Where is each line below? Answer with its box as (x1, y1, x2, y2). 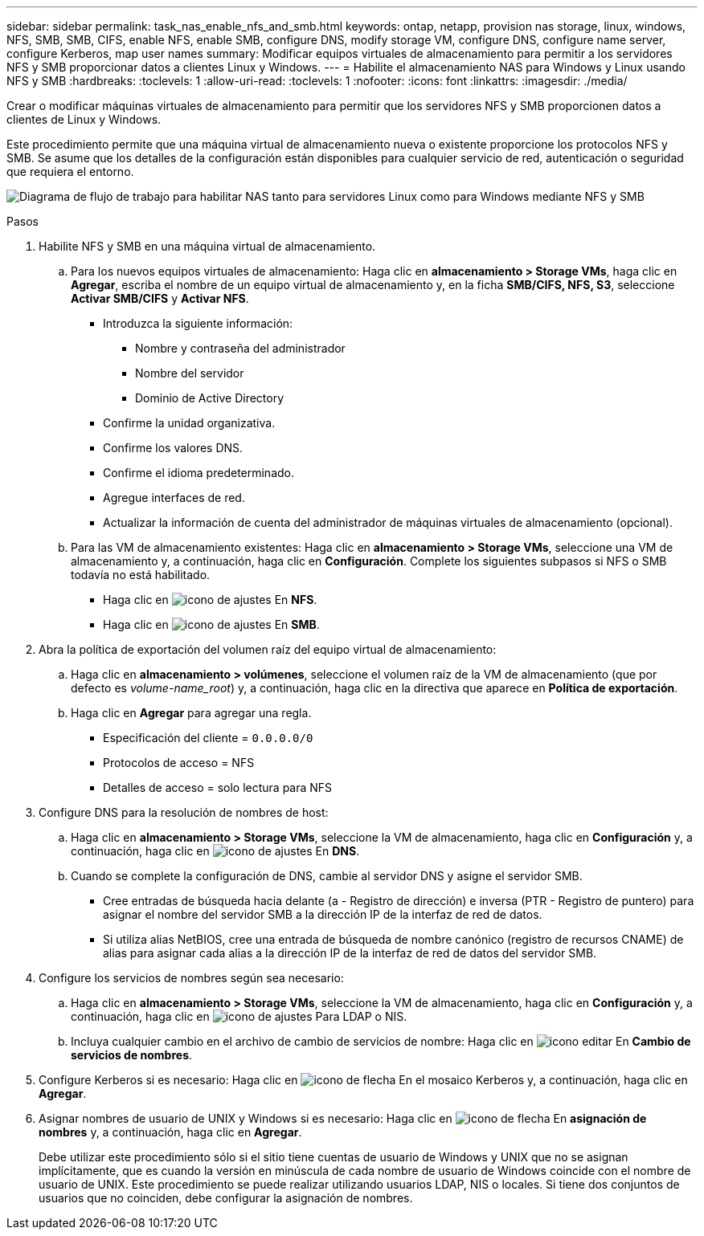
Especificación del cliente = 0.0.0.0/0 (103, 731, 313, 744)
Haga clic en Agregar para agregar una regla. (71, 706, 312, 720)
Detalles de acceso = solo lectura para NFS (103, 781, 333, 794)
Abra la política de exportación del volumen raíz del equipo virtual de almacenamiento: (39, 642, 497, 656)
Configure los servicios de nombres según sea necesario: (39, 971, 344, 985)
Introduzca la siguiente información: (103, 316, 293, 330)
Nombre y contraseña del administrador (135, 341, 346, 355)
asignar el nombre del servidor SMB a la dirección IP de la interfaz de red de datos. (103, 908, 542, 921)
